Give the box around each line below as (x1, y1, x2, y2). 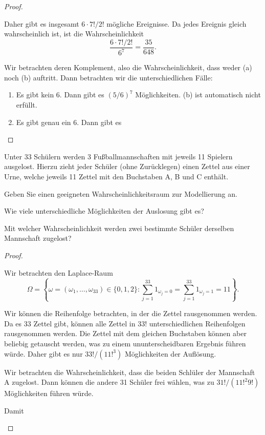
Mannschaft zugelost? (4, 233, 72, 243)
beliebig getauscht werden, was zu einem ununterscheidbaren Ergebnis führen (4, 338, 246, 349)
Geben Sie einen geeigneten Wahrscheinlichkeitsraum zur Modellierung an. (4, 188, 237, 199)
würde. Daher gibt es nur (4, 348, 83, 359)
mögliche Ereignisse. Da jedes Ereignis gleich (106, 18, 247, 29)
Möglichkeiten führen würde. (4, 388, 94, 399)
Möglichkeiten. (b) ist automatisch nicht (135, 89, 261, 100)
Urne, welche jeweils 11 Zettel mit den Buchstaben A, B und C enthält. (4, 171, 229, 181)
